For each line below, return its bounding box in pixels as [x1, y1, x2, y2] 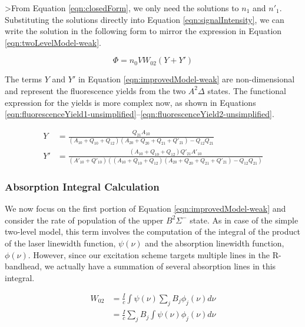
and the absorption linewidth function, [145, 237, 284, 249]
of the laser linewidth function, [5, 237, 116, 249]
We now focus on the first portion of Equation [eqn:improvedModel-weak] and [5, 202, 286, 215]
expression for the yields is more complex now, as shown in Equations [5, 96, 256, 108]
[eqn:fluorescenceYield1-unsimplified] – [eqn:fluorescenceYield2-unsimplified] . [5, 108, 274, 120]
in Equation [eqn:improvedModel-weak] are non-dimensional [78, 73, 295, 85]
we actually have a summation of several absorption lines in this [44, 260, 276, 272]
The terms [5, 73, 42, 85]
